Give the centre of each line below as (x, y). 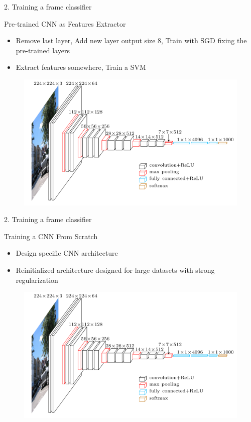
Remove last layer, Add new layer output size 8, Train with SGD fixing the (131, 40)
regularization (37, 280)
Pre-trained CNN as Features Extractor (65, 23)
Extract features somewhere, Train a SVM (81, 67)
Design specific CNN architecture (67, 253)
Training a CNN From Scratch (51, 236)
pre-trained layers (43, 50)
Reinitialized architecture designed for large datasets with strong (115, 270)
